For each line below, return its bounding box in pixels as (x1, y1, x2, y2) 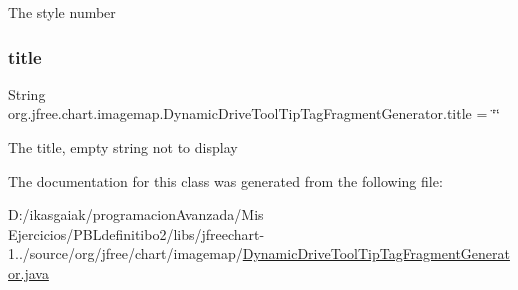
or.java (8, 262, 49, 283)
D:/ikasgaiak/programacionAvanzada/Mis (8, 204, 264, 225)
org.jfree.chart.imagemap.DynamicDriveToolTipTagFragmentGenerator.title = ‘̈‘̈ (8, 103, 500, 124)
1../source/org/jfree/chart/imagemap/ (8, 243, 243, 264)
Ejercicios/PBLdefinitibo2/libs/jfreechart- (8, 223, 265, 244)
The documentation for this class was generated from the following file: (8, 170, 443, 191)
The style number (8, 2, 116, 22)
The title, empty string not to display (8, 137, 238, 157)
